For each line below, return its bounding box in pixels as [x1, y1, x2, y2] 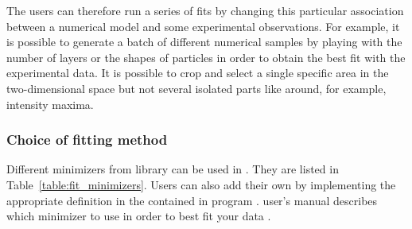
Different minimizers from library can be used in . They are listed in [6, 161, 339, 177]
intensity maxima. [6, 95, 94, 112]
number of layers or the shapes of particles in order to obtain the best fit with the [6, 49, 406, 65]
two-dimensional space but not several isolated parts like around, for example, [6, 80, 387, 96]
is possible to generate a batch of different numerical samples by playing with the [6, 33, 402, 50]
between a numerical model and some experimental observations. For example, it [6, 17, 400, 34]
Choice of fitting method [6, 130, 168, 149]
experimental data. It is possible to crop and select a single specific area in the [6, 64, 389, 81]
